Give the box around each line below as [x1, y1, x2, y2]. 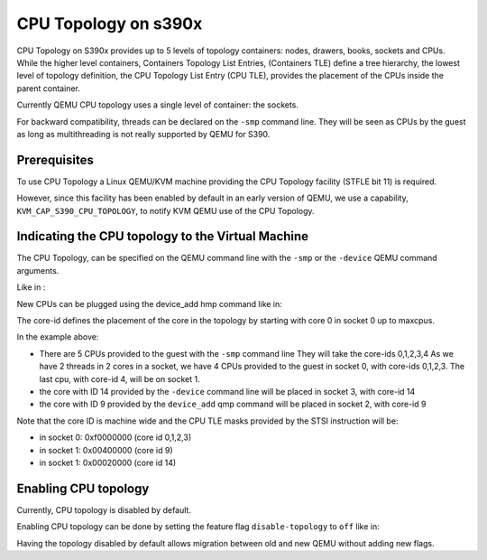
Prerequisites [16, 152, 94, 167]
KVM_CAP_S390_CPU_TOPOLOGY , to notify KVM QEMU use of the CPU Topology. [16, 205, 315, 216]
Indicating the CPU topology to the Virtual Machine [16, 229, 309, 244]
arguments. [16, 265, 60, 275]
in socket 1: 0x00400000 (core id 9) [39, 444, 173, 455]
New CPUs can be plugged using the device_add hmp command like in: [16, 298, 283, 309]
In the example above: [16, 331, 99, 342]
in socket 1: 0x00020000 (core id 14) [39, 457, 177, 468]
